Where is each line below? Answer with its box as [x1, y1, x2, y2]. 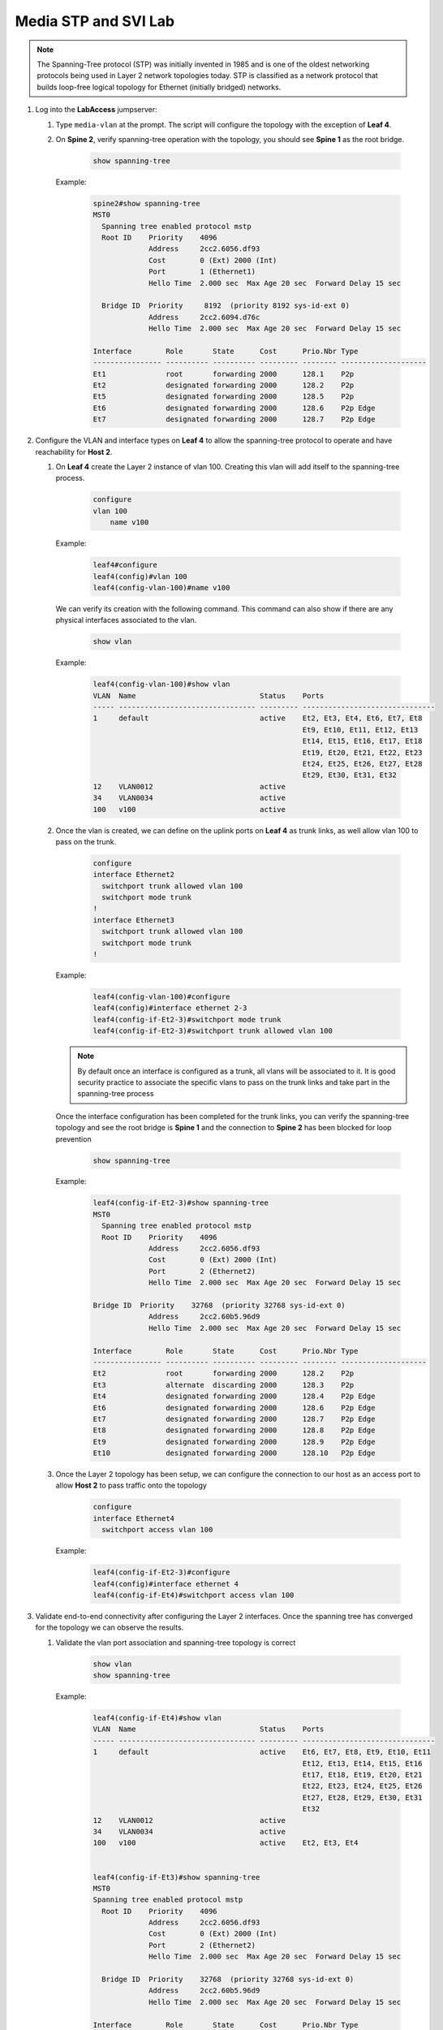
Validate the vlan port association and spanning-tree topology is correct [55, 1637, 296, 1648]
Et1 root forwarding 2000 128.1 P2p [92, 369, 355, 378]
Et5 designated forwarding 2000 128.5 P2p [92, 392, 355, 401]
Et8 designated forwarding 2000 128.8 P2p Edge [92, 1426, 376, 1435]
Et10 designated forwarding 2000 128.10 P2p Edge [92, 1449, 376, 1458]
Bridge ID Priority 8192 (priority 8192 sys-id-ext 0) [101, 301, 351, 310]
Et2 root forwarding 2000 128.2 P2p [92, 1369, 355, 1378]
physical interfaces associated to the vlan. [55, 615, 197, 625]
